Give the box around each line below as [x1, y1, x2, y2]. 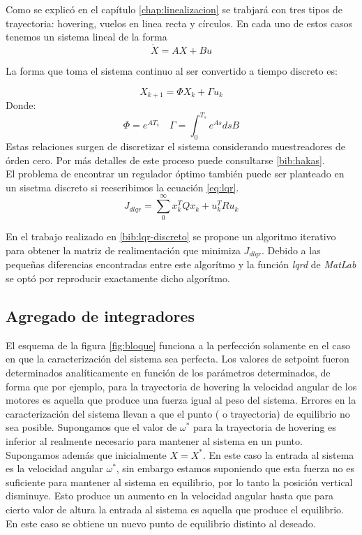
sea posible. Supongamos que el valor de [6, 420, 177, 434]
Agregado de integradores [6, 305, 195, 327]
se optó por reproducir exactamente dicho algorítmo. [6, 271, 230, 286]
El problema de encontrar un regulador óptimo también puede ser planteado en [6, 166, 345, 181]
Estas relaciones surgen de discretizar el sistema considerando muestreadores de [6, 138, 345, 153]
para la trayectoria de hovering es [193, 420, 336, 434]
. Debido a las [261, 243, 321, 258]
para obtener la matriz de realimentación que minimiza [6, 243, 241, 258]
